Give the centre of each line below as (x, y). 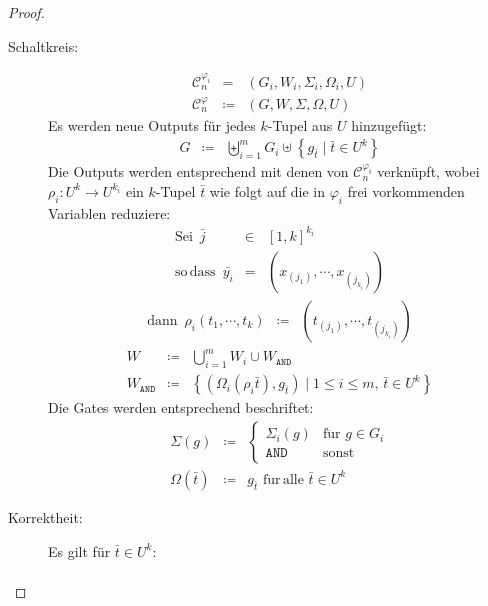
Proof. (26, 12)
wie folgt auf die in (267, 190)
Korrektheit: (45, 516)
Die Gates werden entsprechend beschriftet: (181, 407)
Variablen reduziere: (109, 212)
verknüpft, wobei (428, 171)
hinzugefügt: (389, 124)
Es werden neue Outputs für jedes (152, 124)
